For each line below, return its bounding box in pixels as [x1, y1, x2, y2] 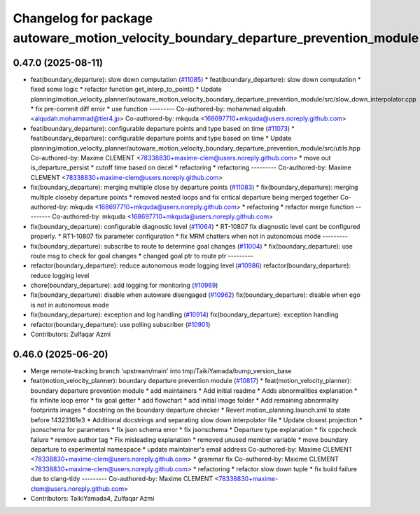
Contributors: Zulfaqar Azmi [30, 330, 111, 339]
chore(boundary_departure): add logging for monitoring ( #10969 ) [30, 281, 218, 290]
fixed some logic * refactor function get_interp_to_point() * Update [30, 85, 222, 94]
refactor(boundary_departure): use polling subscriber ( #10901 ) [30, 320, 211, 328]
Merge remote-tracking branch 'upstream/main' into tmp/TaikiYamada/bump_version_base [30, 366, 292, 375]
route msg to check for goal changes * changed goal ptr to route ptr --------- [30, 251, 254, 260]
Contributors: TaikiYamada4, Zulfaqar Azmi [30, 494, 155, 502]
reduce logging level [30, 271, 90, 279]
